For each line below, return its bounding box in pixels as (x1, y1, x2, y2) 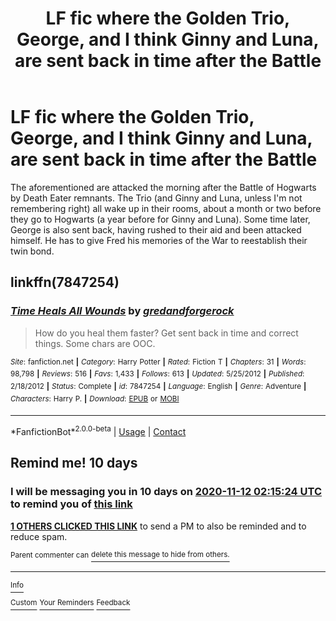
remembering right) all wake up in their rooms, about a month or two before (10, 202, 322, 214)
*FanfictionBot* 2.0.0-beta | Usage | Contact (10, 424, 187, 437)
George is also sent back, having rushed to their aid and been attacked (10, 223, 302, 236)
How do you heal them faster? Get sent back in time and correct (34, 327, 299, 339)
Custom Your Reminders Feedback (10, 598, 131, 608)
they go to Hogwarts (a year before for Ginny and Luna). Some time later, (10, 213, 311, 225)
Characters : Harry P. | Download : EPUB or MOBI (10, 393, 180, 404)
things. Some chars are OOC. (34, 337, 156, 349)
